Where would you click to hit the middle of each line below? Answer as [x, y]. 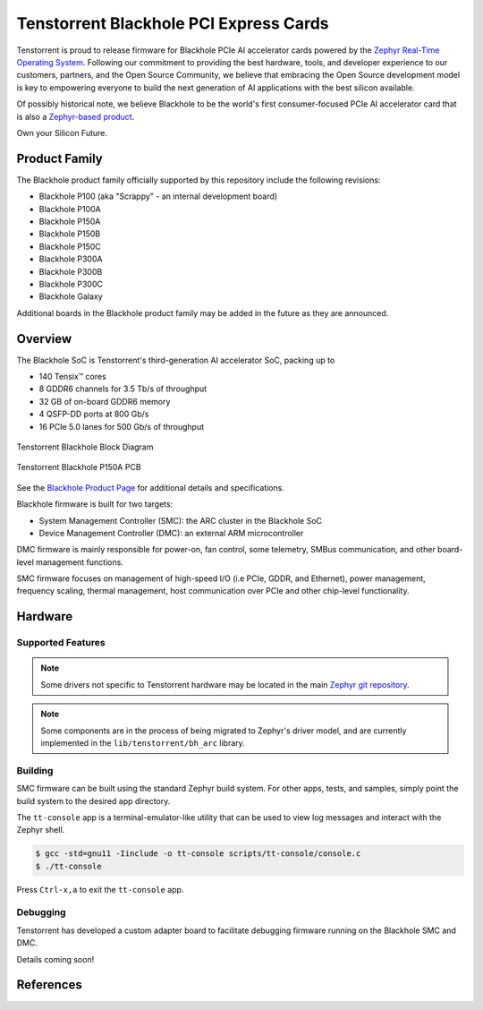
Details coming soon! [55, 959]
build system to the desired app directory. [93, 800]
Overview [44, 339]
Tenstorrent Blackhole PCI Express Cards [173, 23]
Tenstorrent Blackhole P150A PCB [79, 467]
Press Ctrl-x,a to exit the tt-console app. [100, 889]
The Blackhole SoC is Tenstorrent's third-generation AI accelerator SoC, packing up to [176, 360]
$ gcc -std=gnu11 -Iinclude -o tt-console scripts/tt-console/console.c [198, 854]
